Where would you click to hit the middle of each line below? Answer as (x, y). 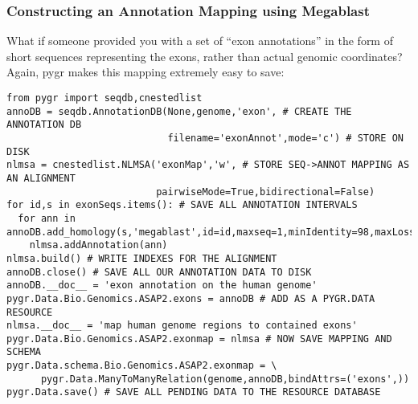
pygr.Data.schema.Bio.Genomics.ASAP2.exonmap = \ (142, 366)
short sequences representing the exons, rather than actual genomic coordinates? (205, 56)
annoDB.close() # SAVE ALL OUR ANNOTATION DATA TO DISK (159, 272)
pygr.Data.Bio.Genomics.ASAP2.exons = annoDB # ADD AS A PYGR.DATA (191, 298)
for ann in (47, 218)
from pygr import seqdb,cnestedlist (104, 98)
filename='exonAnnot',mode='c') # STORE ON (285, 138)
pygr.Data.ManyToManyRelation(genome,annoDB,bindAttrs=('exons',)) (225, 379)
